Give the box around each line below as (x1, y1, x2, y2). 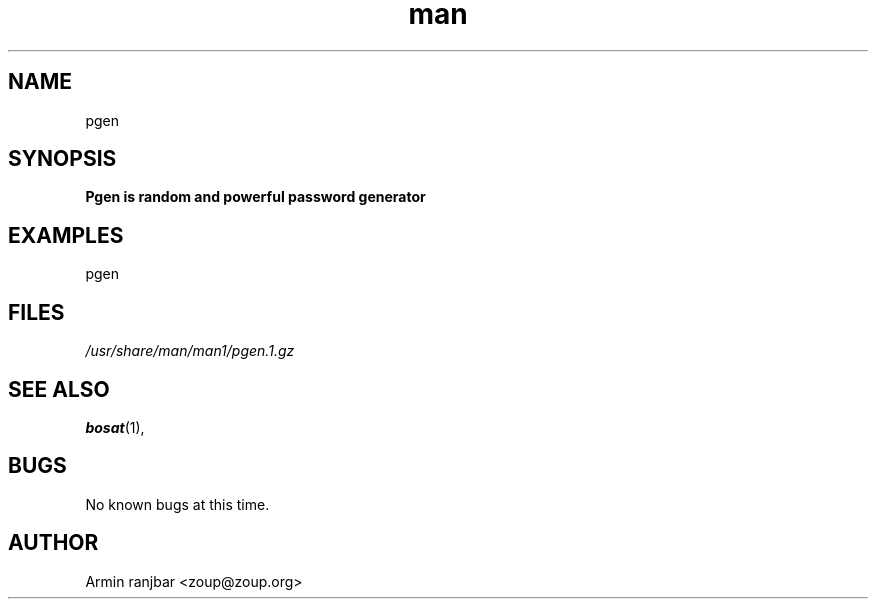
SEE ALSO (8, 376, 110, 402)
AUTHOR (8, 530, 99, 556)
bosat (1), (85, 418, 145, 436)
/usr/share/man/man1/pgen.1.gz (85, 342, 295, 360)
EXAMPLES (8, 222, 124, 248)
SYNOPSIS (8, 146, 117, 172)
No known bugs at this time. (85, 495, 270, 513)
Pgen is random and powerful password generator (85, 188, 426, 206)
